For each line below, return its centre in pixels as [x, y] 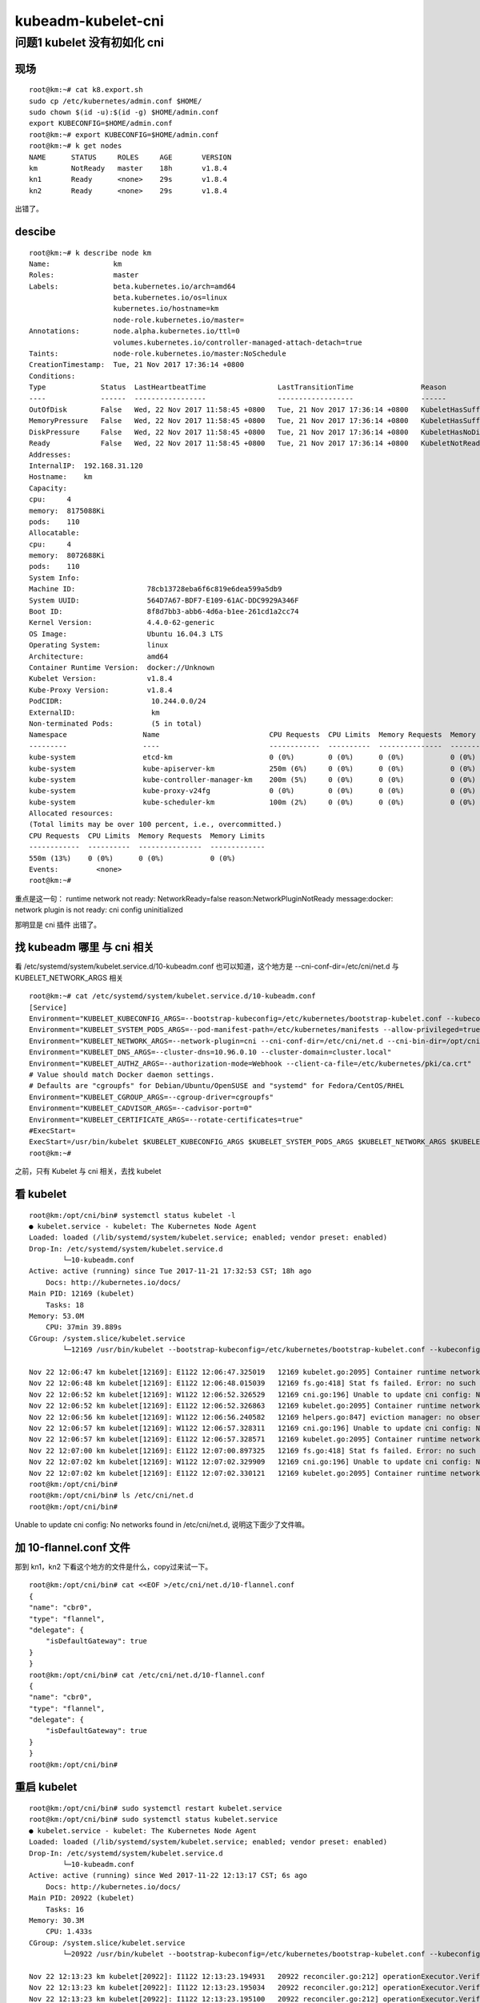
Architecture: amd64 [99, 656]
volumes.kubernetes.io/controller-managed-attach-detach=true [238, 342]
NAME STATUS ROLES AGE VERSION [130, 157]
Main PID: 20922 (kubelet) [82, 1898]
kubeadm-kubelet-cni [89, 21]
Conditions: [52, 376]
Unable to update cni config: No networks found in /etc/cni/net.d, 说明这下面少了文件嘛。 [162, 1525]
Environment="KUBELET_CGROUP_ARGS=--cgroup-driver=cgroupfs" [151, 1097]
